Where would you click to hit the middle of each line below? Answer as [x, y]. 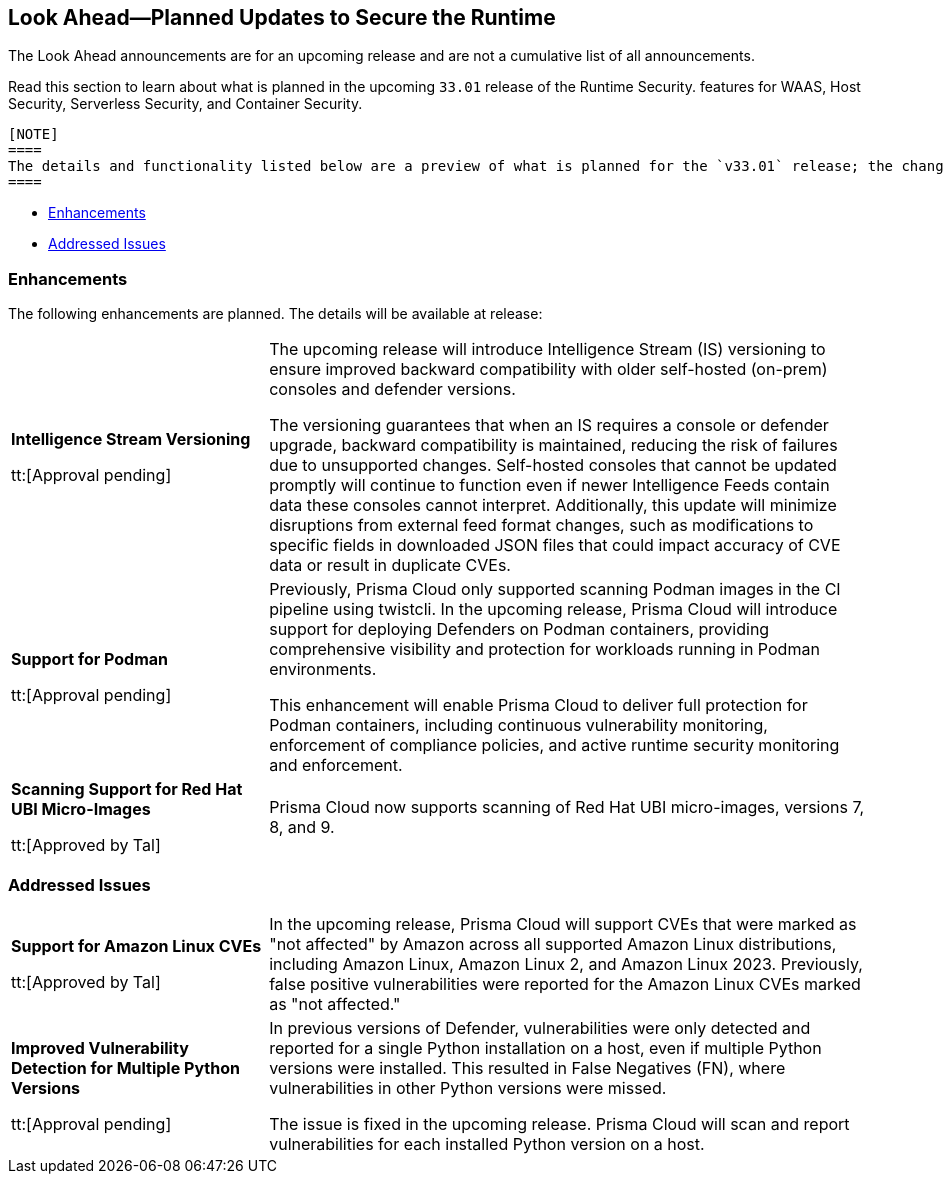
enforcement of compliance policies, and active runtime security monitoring [554, 745]
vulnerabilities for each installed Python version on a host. [487, 1143]
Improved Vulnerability [100, 1047]
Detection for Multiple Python [125, 1067]
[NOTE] [33, 134]
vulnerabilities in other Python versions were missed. [468, 1087]
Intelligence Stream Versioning [131, 439]
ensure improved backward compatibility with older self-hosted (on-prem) [548, 369]
